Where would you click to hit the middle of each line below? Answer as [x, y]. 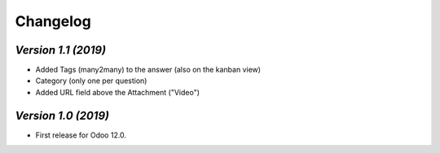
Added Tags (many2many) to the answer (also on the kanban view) [148, 70]
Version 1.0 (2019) [62, 115]
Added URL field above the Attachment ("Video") [117, 92]
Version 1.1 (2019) [60, 50]
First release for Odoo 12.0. [81, 135]
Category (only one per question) [91, 81]
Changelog [53, 21]
